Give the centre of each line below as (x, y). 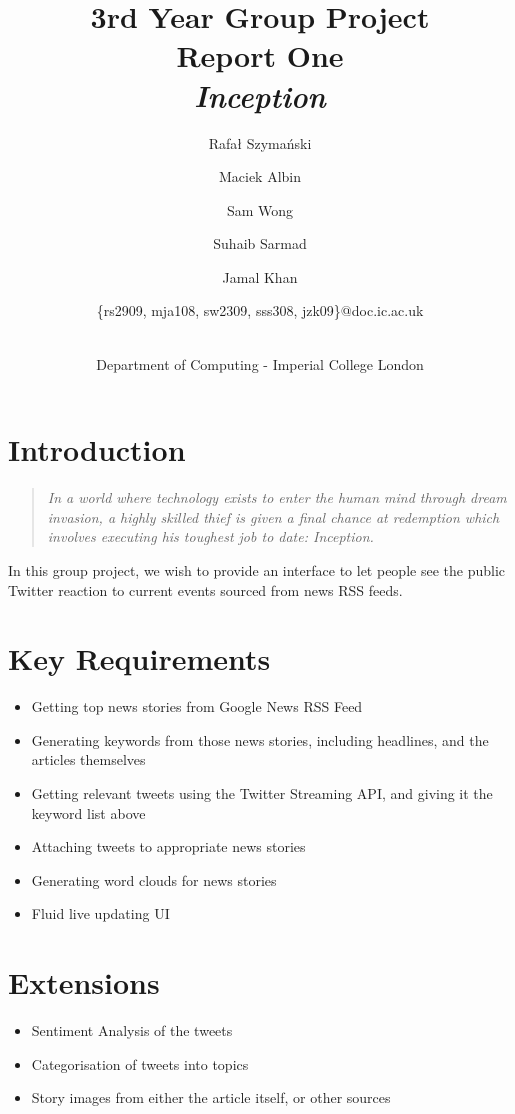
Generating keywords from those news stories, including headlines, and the (260, 739)
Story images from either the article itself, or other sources (211, 1097)
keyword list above (88, 812)
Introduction (97, 449)
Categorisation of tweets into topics (140, 1063)
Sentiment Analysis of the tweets (132, 1030)
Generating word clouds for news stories (154, 879)
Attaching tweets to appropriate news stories (168, 846)
